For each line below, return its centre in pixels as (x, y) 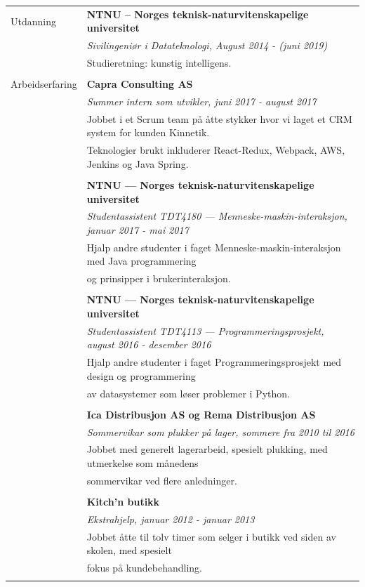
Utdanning (33, 21)
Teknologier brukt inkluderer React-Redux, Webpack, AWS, (216, 150)
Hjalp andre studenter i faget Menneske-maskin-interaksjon (214, 247)
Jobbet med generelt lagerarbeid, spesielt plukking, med (207, 449)
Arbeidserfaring (44, 84)
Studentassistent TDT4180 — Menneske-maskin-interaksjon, (217, 216)
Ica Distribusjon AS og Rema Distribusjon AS (201, 414)
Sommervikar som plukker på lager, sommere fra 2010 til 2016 (220, 431)
